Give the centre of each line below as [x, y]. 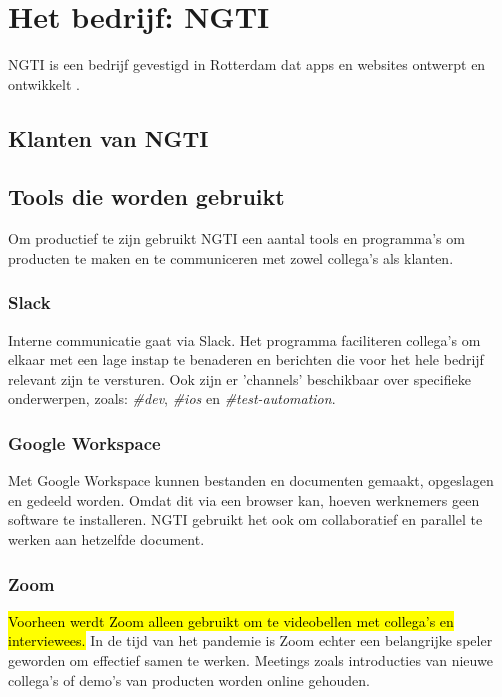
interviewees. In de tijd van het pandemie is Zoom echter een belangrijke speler [250, 640]
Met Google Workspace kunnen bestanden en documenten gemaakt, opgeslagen [251, 480]
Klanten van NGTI [108, 137]
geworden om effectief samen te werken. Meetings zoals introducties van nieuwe [250, 660]
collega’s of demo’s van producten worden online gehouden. [189, 679]
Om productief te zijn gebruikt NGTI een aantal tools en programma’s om [236, 238]
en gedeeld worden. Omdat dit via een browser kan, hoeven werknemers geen [244, 499]
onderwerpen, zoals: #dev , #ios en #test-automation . [172, 398]
